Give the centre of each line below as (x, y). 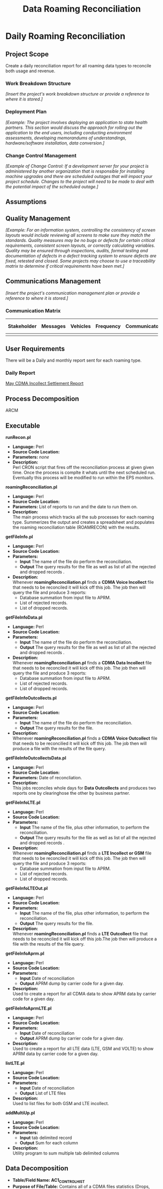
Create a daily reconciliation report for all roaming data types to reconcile (78, 66)
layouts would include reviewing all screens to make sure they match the (78, 235)
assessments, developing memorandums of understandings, (66, 138)
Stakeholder (22, 326)
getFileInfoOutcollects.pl (31, 698)
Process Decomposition (42, 399)
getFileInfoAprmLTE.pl (29, 1008)
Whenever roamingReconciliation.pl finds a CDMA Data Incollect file (82, 662)
